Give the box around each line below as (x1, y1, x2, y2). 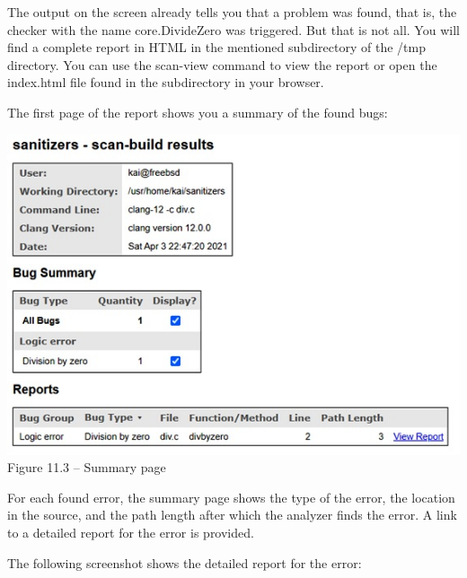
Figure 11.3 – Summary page (7, 458, 166, 477)
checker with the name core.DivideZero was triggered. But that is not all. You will (7, 20, 460, 39)
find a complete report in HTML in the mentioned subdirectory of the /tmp (7, 38, 426, 57)
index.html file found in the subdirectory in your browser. (7, 73, 324, 92)
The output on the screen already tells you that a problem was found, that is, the (7, 3, 457, 21)
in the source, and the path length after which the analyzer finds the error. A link (7, 505, 457, 524)
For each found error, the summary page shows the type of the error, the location (7, 487, 455, 506)
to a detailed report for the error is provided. (7, 522, 254, 541)
